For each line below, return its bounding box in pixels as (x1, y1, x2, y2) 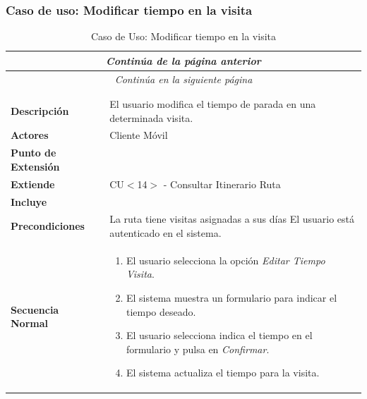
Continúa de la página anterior (106, 53, 261, 68)
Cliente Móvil (109, 128, 168, 142)
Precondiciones (11, 219, 85, 233)
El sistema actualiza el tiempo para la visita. (126, 365, 320, 380)
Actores (11, 128, 49, 142)
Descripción (11, 103, 69, 118)
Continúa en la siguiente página (114, 71, 253, 86)
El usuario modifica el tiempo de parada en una (109, 97, 316, 111)
